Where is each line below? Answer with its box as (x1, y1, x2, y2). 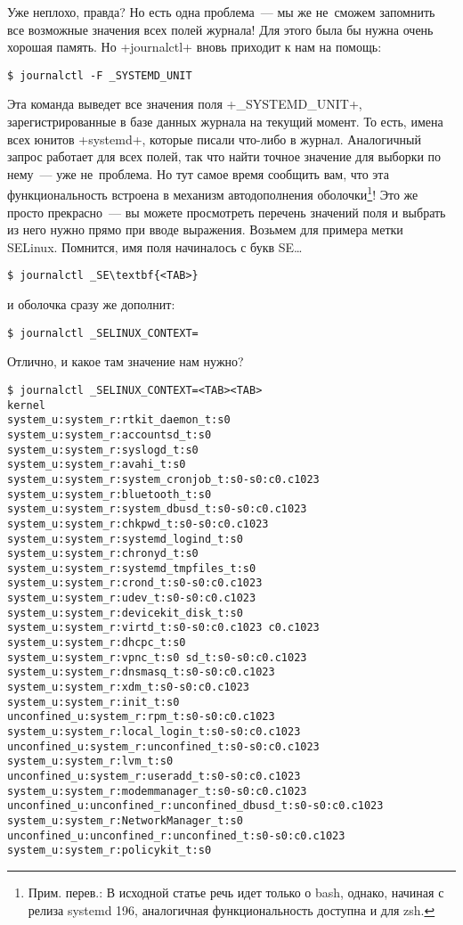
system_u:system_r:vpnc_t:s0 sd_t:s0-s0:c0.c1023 (7, 651, 307, 664)
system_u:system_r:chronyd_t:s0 (7, 547, 199, 561)
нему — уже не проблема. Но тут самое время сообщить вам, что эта (7, 164, 389, 183)
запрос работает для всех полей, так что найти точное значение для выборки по (7, 147, 442, 166)
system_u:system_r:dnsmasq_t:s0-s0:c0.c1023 (7, 666, 275, 679)
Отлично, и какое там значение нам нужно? (7, 352, 244, 371)
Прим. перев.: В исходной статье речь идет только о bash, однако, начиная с (28, 882, 444, 901)
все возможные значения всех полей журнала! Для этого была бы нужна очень (7, 20, 434, 38)
